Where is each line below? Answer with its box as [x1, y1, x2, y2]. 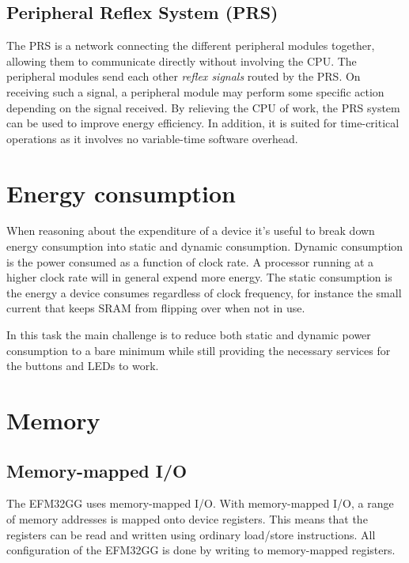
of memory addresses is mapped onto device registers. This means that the [6, 511, 368, 527]
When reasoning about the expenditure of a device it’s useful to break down [6, 222, 375, 239]
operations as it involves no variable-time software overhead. [6, 130, 298, 146]
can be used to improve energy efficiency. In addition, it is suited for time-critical [6, 115, 400, 131]
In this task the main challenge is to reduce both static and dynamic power [6, 327, 371, 343]
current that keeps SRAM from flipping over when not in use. [6, 300, 305, 316]
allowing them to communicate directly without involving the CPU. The [6, 52, 357, 69]
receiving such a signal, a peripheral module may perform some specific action [6, 83, 384, 100]
